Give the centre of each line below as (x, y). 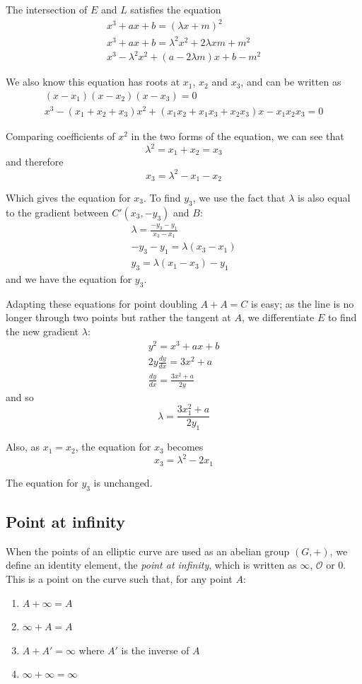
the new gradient (42, 331)
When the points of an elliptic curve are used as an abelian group (148, 551)
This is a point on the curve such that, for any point (119, 578)
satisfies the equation (176, 9)
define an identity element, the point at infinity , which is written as (151, 565)
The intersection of (47, 9)
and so (20, 396)
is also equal (324, 198)
